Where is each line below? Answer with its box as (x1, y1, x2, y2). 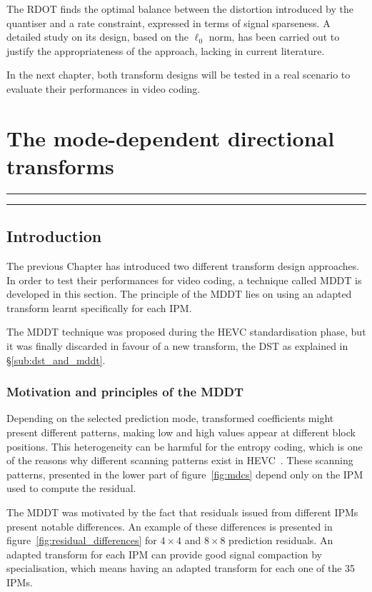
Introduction (6, 225, 102, 247)
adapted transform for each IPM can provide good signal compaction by (6, 546, 322, 561)
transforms (6, 151, 114, 180)
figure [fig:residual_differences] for (6, 533, 157, 548)
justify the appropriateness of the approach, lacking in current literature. (6, 43, 325, 58)
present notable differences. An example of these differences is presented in (6, 518, 333, 533)
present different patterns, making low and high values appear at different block (6, 425, 356, 440)
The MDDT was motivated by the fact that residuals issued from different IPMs (6, 505, 358, 520)
